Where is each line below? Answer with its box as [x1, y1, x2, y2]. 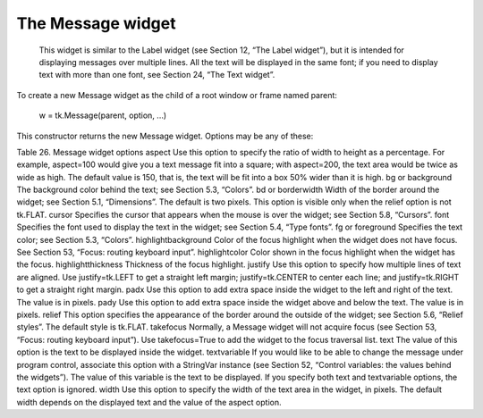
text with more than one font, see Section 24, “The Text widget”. [38, 70, 275, 80]
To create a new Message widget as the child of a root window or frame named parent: [16, 89, 337, 100]
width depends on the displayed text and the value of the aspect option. [16, 397, 282, 407]
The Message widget [16, 13, 176, 33]
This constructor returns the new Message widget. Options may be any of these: [16, 130, 314, 141]
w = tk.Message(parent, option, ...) [38, 110, 167, 121]
